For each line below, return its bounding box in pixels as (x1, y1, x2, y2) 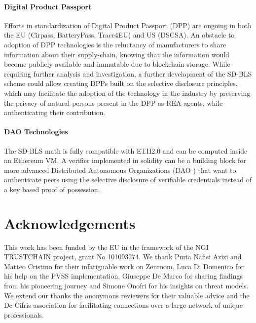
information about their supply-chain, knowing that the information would (4, 49, 229, 59)
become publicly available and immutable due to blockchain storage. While (4, 59, 230, 69)
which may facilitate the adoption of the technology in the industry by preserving (4, 87, 251, 98)
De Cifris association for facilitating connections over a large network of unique (4, 300, 243, 310)
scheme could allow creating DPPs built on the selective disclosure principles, (4, 78, 238, 88)
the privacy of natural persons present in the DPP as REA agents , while (4, 97, 223, 108)
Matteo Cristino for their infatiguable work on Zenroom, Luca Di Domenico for (4, 261, 244, 271)
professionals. (4, 309, 44, 320)
